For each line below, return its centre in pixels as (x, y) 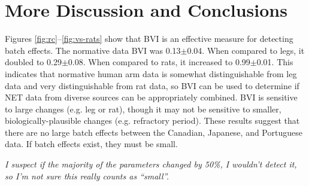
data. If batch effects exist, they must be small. (91, 144)
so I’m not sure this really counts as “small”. (87, 176)
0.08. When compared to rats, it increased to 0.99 (159, 62)
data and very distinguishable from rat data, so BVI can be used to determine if (152, 85)
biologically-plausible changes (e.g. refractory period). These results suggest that (152, 121)
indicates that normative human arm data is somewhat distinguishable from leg (151, 73)
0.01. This (275, 62)
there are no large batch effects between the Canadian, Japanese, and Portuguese (154, 132)
